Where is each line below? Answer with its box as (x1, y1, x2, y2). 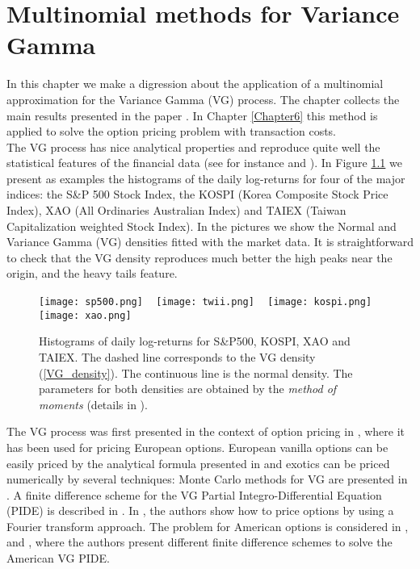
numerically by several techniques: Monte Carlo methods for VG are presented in (6, 471, 408, 487)
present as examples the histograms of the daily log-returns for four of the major (6, 169, 405, 186)
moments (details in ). (39, 395, 148, 412)
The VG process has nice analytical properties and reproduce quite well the (6, 138, 380, 155)
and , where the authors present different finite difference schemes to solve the (6, 533, 393, 550)
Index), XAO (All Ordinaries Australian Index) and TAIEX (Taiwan (6, 202, 346, 219)
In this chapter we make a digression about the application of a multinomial (6, 75, 384, 92)
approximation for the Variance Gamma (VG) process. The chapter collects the (6, 90, 400, 107)
